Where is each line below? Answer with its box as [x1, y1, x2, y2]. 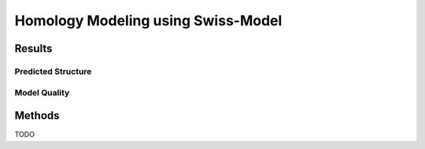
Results [14, 42, 53, 55]
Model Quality [14, 87, 70, 98]
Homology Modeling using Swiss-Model [14, 12, 283, 29]
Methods [14, 109, 60, 122]
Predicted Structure [14, 65, 92, 76]
